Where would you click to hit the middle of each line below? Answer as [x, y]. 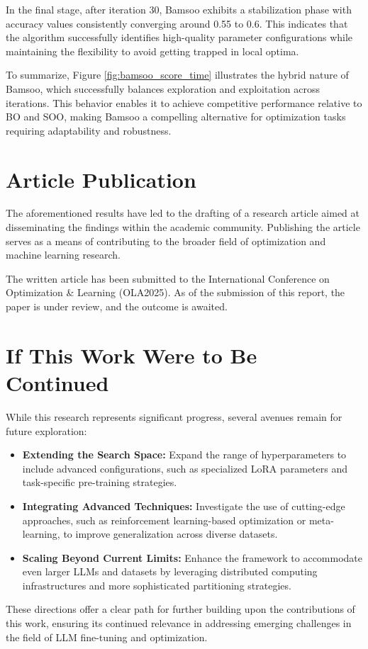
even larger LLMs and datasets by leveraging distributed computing [170, 571]
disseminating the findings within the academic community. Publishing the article [183, 227]
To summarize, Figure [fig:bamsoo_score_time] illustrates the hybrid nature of [177, 75]
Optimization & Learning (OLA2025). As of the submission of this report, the [175, 292]
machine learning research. [63, 255]
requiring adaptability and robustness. [89, 130]
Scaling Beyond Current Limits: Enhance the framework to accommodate [193, 557]
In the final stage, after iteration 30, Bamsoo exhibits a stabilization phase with [179, 9]
